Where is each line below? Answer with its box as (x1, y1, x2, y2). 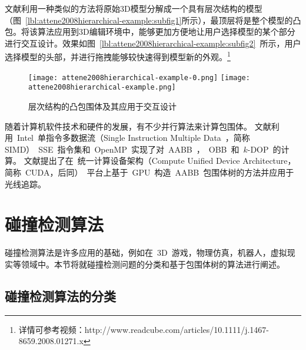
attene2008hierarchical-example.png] (28, 83, 176, 92)
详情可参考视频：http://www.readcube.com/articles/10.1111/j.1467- (18, 323, 270, 335)
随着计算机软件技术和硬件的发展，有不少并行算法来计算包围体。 (5, 120, 252, 132)
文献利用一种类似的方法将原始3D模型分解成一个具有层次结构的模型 (5, 2, 262, 14)
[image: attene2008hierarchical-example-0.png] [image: (28, 73, 250, 82)
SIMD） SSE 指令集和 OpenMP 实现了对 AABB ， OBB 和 (5, 143, 240, 155)
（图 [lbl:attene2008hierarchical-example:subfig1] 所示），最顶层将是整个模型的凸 (5, 14, 301, 26)
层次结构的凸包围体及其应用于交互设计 (28, 100, 177, 112)
